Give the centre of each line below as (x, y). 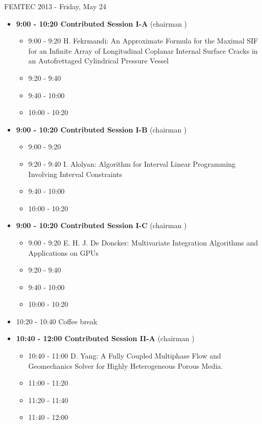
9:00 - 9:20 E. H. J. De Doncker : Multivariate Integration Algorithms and (143, 242)
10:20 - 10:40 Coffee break (57, 321)
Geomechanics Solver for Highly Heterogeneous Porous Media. (126, 365)
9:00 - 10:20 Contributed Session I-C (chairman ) (101, 225)
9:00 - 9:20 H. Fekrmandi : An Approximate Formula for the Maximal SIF (143, 41)
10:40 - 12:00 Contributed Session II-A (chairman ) (105, 338)
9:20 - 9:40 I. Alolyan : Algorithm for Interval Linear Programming (132, 163)
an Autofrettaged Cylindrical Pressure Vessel (99, 61)
